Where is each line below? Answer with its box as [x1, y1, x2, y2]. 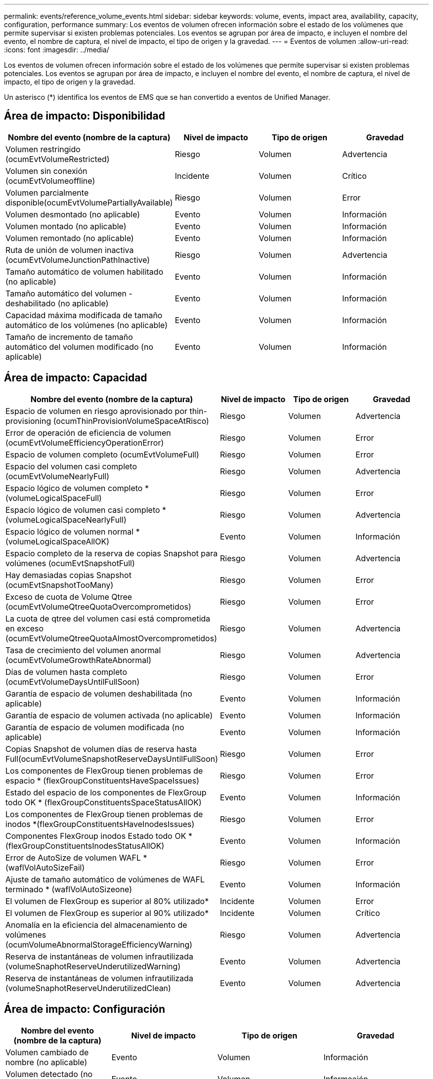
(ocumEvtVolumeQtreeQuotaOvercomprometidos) [5, 601, 191, 612]
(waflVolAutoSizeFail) [5, 862, 85, 872]
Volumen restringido [5, 144, 81, 154]
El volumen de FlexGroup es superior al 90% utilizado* [5, 908, 209, 918]
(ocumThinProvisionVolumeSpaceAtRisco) [53, 415, 209, 426]
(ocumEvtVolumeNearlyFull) [5, 471, 110, 481]
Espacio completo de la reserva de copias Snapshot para [5, 548, 218, 558]
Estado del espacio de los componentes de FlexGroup [5, 787, 207, 797]
